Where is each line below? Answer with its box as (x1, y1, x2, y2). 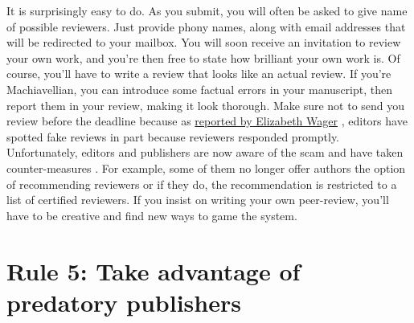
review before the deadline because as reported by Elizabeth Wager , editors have (6, 112, 408, 129)
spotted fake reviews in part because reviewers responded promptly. (6, 128, 340, 145)
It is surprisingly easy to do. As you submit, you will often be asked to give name (6, 2, 408, 18)
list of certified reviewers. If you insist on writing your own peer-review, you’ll (6, 191, 389, 208)
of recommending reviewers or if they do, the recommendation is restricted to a (6, 175, 397, 192)
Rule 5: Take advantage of (6, 254, 301, 287)
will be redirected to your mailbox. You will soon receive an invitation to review (6, 34, 401, 51)
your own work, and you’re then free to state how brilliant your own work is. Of (6, 49, 400, 66)
